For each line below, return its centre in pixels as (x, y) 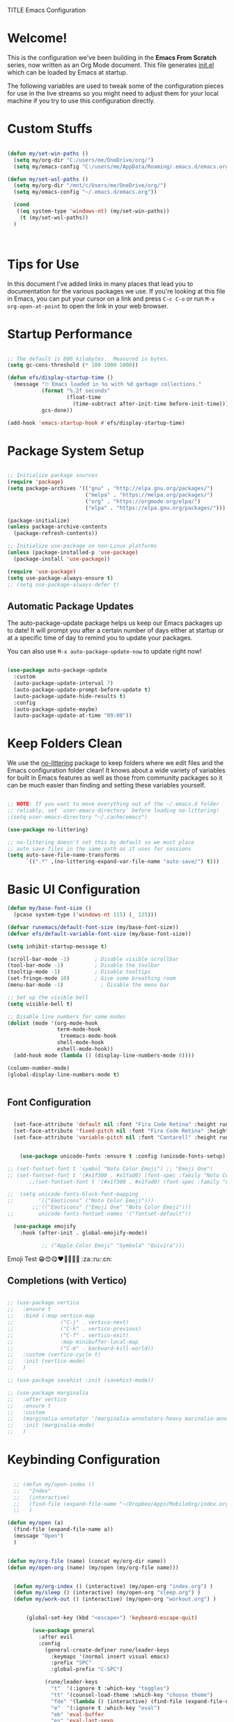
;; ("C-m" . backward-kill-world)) (81, 1348)
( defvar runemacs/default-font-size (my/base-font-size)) (93, 927)
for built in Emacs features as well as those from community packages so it (115, 778)
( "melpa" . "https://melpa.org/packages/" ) (149, 494)
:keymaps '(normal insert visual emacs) (110, 1656)
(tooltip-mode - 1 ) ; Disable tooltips (79, 972)
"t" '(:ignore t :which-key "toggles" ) (110, 1689)
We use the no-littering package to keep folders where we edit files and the (116, 763)
